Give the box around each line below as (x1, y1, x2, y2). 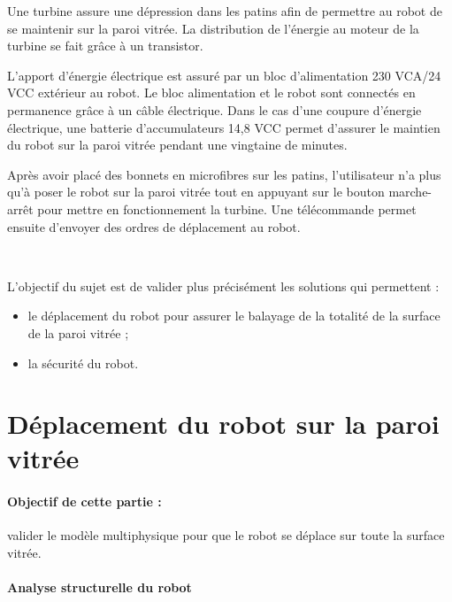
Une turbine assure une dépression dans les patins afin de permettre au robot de (7, 2, 442, 19)
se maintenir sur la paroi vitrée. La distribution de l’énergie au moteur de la (7, 19, 419, 37)
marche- (388, 182, 433, 201)
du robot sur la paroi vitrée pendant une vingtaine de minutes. (7, 135, 348, 154)
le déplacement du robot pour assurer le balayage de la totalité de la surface (27, 306, 441, 325)
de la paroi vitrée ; (27, 323, 129, 342)
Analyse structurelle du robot (7, 578, 192, 597)
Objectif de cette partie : (7, 492, 162, 511)
